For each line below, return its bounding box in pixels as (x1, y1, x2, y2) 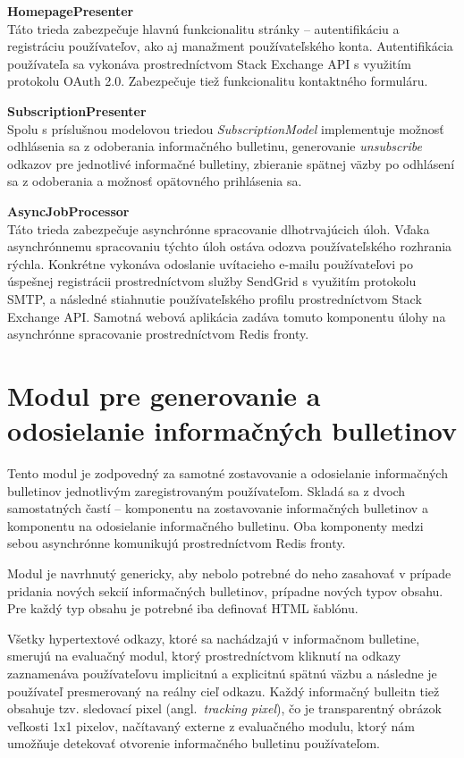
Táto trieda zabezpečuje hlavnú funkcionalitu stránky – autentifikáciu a (7, 19, 400, 38)
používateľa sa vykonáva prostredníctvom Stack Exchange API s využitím (7, 54, 411, 72)
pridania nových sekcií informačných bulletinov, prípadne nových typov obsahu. (7, 581, 443, 600)
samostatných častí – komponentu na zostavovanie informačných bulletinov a (7, 499, 428, 518)
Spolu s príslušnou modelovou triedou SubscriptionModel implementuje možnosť (7, 119, 444, 138)
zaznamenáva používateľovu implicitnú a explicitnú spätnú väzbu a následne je (7, 663, 437, 682)
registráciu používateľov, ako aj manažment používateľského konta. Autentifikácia (7, 37, 453, 55)
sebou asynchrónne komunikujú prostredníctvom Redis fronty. (7, 534, 346, 552)
